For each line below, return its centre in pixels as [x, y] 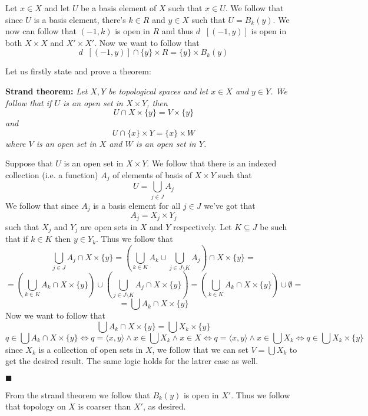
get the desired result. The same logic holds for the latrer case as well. [132, 361]
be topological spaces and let [158, 91]
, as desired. [164, 406]
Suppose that [29, 163]
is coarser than [105, 406]
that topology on [36, 406]
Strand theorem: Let [47, 91]
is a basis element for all [137, 205]
